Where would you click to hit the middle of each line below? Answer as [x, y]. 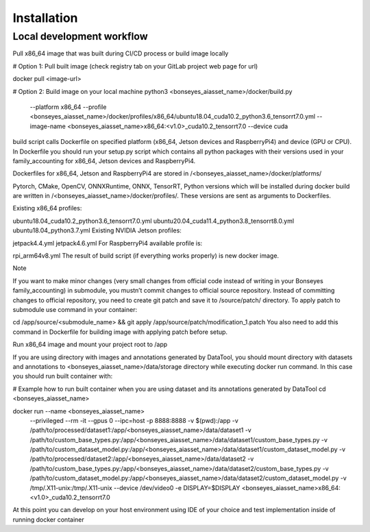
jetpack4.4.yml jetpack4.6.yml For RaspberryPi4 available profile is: [108, 243]
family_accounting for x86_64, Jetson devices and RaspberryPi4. [104, 160]
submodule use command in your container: [75, 309]
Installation [45, 18]
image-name [48, 126]
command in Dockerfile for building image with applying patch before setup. [120, 332]
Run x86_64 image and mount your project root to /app [90, 344]
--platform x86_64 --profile [68, 107]
